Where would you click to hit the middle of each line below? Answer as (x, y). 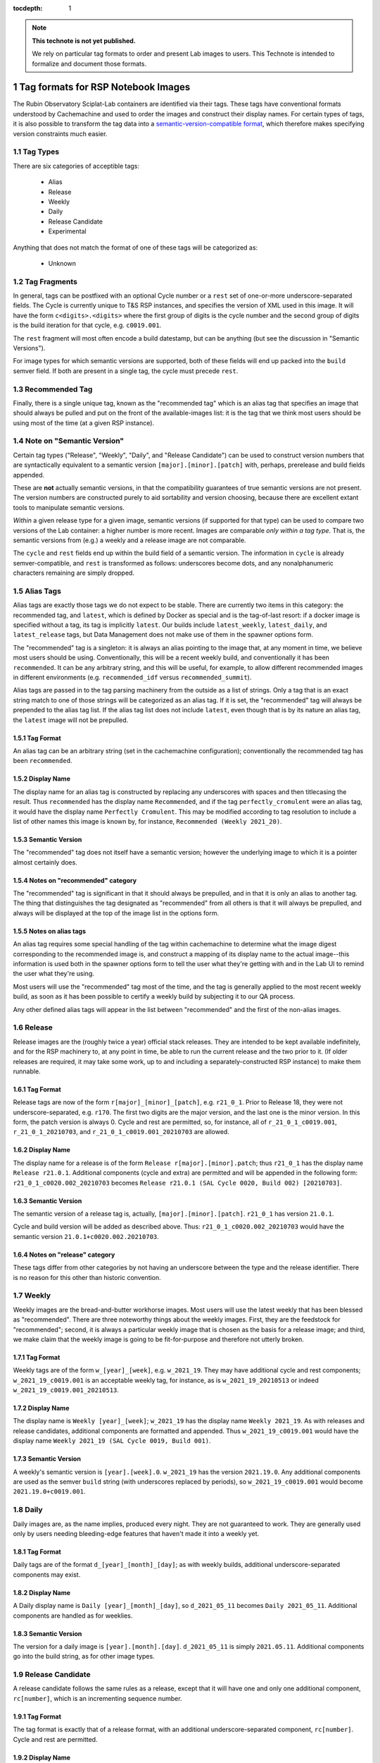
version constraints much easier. (60, 133)
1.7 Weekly (32, 1295)
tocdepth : (28, 8)
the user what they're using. (54, 974)
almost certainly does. (45, 862)
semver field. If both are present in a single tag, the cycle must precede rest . (126, 371)
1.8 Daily (28, 1510)
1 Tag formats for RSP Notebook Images (102, 87)
